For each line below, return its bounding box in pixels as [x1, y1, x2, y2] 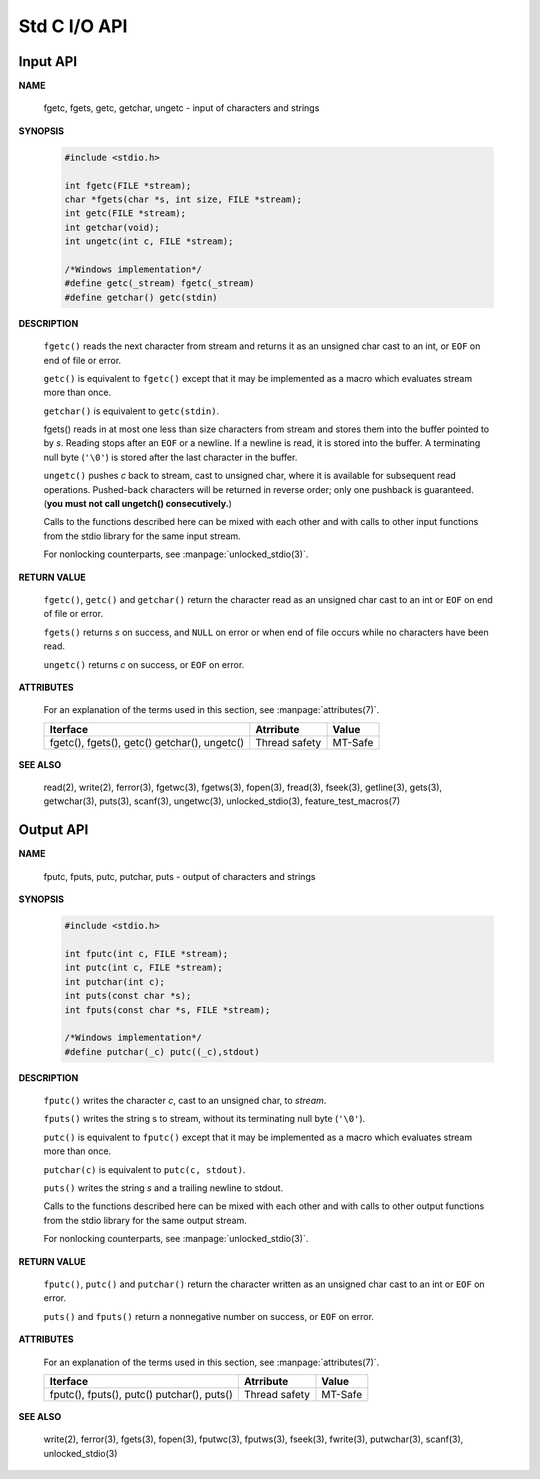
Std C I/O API [18, 15, 128, 37]
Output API [18, 821, 89, 839]
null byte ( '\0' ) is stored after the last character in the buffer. [43, 451, 298, 463]
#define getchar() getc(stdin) [64, 291, 219, 303]
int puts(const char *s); [64, 990, 192, 1002]
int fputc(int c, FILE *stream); [64, 948, 229, 959]
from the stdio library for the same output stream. [43, 1214, 247, 1226]
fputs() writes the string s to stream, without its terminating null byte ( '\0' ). [43, 1113, 366, 1125]
